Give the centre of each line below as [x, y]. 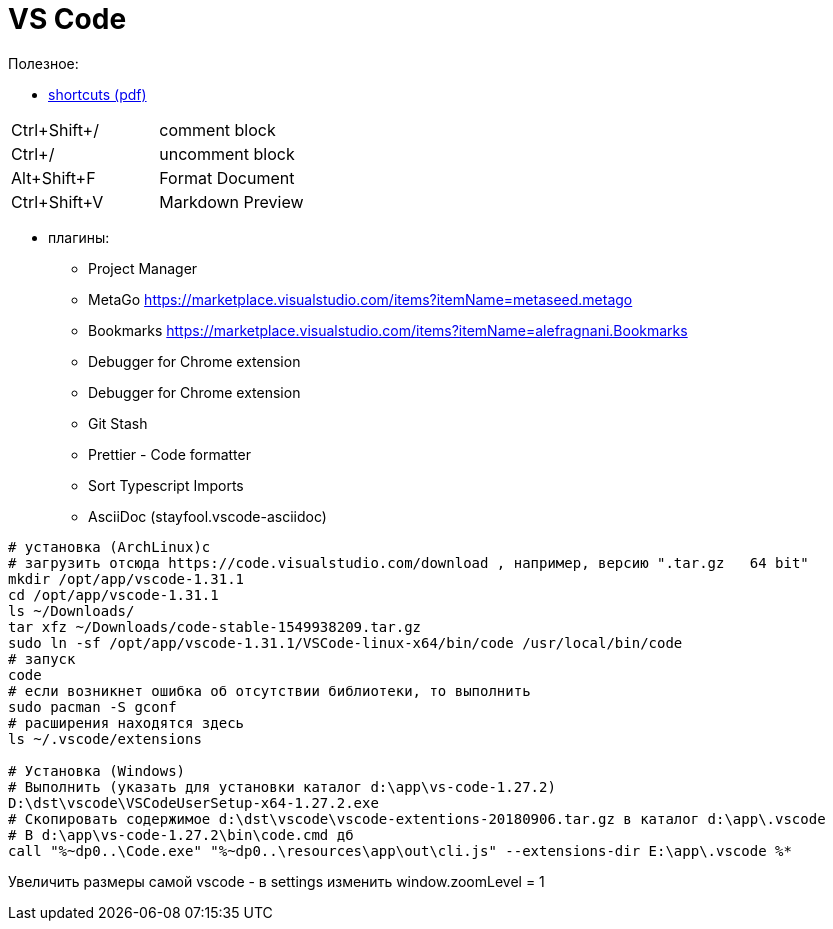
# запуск [42, 658]
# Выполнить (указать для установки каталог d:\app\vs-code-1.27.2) [282, 786]
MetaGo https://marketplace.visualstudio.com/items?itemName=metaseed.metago [360, 299]
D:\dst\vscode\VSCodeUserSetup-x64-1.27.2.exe [193, 802]
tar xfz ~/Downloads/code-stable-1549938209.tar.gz [215, 626]
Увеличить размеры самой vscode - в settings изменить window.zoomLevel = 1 [276, 881]
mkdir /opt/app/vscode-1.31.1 [126, 578]
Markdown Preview [231, 201]
